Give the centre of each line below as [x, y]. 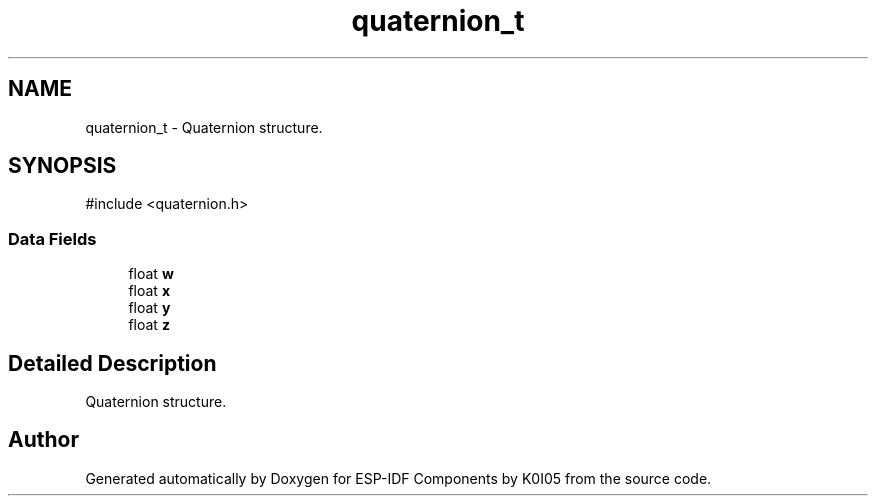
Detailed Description [112, 363]
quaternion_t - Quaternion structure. [204, 127]
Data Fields [52, 238]
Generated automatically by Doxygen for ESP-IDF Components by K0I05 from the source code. [398, 478]
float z [149, 325]
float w [151, 274]
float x [149, 291]
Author [43, 440]
